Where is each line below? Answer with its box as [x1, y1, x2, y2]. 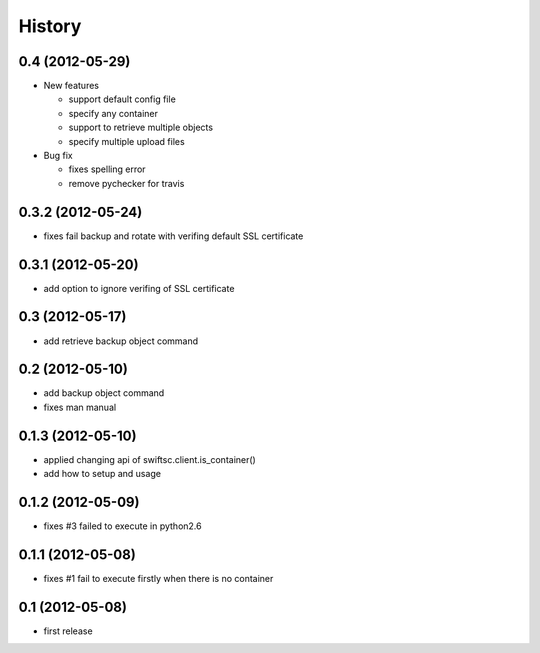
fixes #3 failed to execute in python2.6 [43, 520, 202, 532]
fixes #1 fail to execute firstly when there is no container [43, 572, 274, 584]
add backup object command [43, 387, 165, 399]
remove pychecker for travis [68, 177, 185, 189]
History [18, 15, 82, 37]
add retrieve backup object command [43, 335, 199, 347]
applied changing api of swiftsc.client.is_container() [43, 453, 257, 465]
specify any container [68, 107, 159, 119]
